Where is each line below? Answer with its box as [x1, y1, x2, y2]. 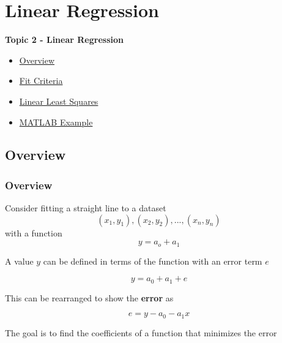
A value [5, 254, 34, 267]
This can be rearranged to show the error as [5, 291, 174, 304]
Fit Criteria [19, 74, 63, 87]
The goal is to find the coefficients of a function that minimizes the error [5, 326, 277, 339]
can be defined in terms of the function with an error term [43, 254, 262, 267]
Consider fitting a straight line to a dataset [5, 202, 166, 214]
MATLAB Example [19, 115, 93, 128]
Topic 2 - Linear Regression [5, 33, 124, 46]
